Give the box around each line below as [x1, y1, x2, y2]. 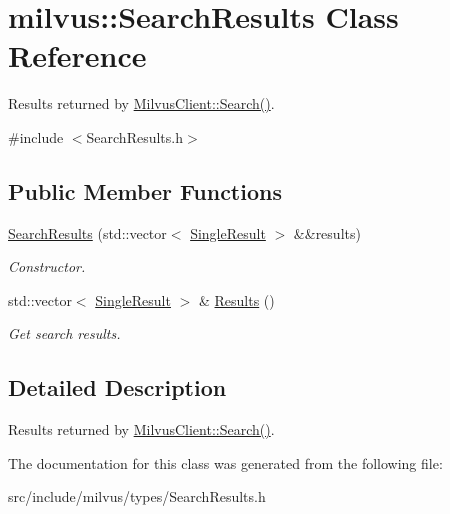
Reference [8, 35, 147, 76]
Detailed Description [8, 372, 227, 403]
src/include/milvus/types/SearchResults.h [8, 486, 266, 507]
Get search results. [8, 323, 121, 344]
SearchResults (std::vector [8, 222, 167, 243]
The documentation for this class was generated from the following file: [8, 452, 443, 473]
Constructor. [8, 256, 86, 277]
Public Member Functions [8, 175, 282, 206]
